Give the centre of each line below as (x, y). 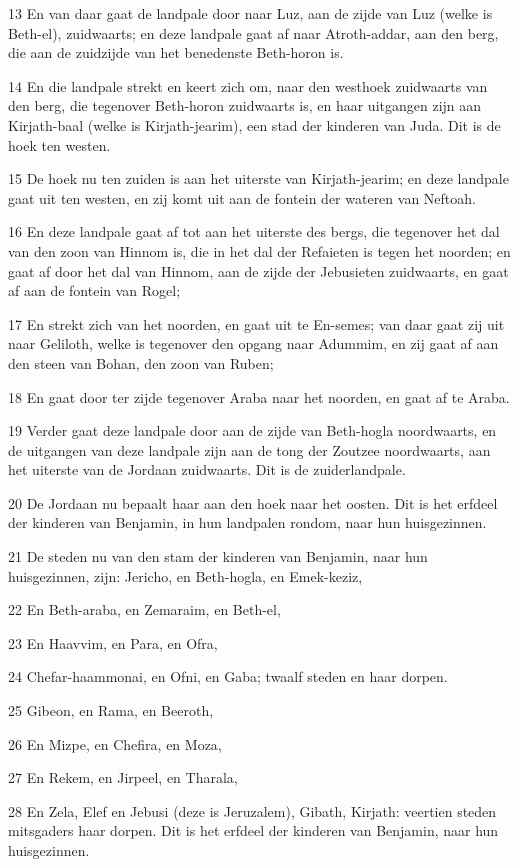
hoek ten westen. (59, 144)
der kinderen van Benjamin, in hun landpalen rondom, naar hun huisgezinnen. (247, 522)
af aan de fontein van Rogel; (94, 290)
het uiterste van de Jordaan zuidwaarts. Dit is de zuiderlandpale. (207, 469)
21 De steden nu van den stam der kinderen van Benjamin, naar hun (218, 556)
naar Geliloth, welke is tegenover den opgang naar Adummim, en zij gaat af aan (253, 343)
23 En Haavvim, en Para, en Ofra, (113, 642)
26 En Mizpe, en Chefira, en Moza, (115, 743)
